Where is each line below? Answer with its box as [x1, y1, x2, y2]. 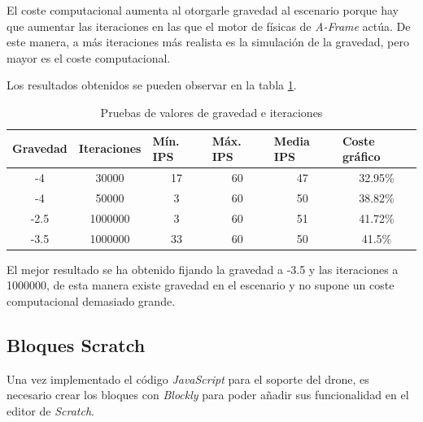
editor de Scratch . [7, 402, 94, 419]
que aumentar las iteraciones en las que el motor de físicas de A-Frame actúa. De [7, 17, 411, 34]
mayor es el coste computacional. [7, 49, 171, 66]
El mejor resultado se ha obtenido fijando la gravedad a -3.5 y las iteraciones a [7, 260, 399, 277]
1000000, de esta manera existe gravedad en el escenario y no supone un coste [7, 276, 395, 294]
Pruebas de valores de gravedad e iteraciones [100, 103, 323, 120]
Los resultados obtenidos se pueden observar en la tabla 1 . [7, 76, 297, 94]
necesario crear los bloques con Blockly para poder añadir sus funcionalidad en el [7, 386, 409, 403]
